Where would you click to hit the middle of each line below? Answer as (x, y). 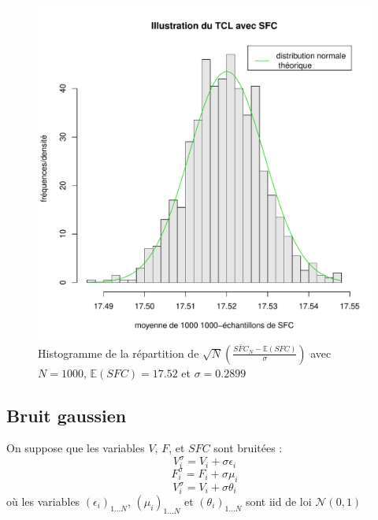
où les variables (43, 501)
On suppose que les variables (76, 448)
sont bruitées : (248, 448)
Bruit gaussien (67, 415)
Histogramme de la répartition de (119, 353)
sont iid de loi (278, 501)
